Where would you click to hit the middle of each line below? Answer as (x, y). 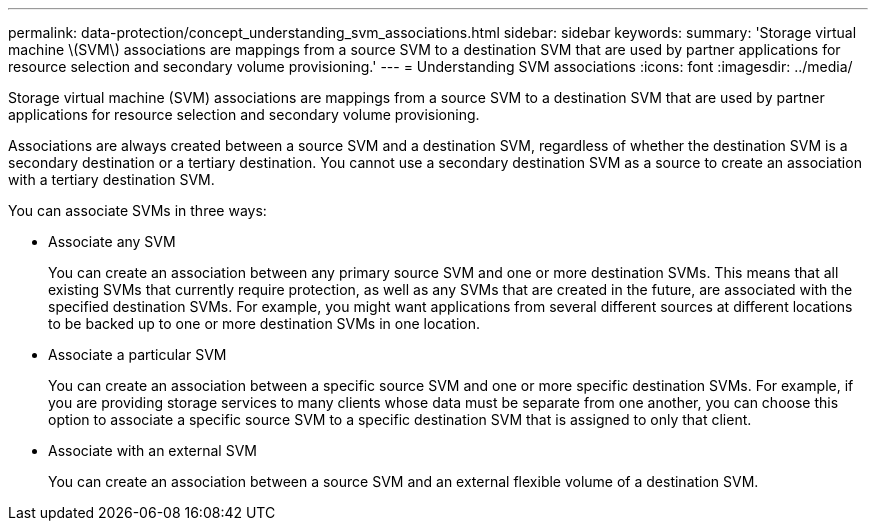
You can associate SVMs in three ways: (137, 210)
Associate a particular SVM (137, 354)
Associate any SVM (112, 241)
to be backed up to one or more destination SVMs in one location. (264, 323)
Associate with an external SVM (152, 450)
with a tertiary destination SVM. (111, 179)
